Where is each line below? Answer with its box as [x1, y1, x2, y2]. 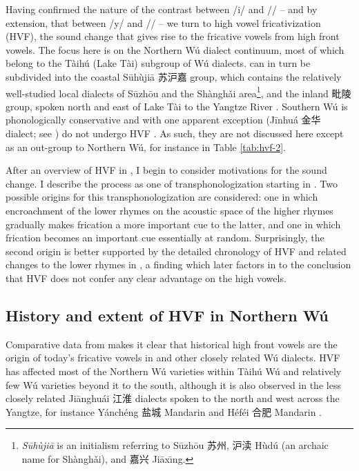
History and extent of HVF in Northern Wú [6, 304, 329, 325]
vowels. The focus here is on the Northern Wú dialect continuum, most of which [6, 42, 345, 57]
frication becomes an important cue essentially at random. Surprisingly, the [6, 230, 324, 245]
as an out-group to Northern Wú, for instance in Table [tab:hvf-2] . [6, 139, 286, 154]
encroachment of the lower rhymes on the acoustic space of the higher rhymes [6, 203, 333, 217]
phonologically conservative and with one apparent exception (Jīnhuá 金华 [6, 112, 321, 127]
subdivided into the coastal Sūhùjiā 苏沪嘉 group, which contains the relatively [6, 69, 342, 83]
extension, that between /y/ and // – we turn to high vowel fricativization [6, 15, 321, 30]
